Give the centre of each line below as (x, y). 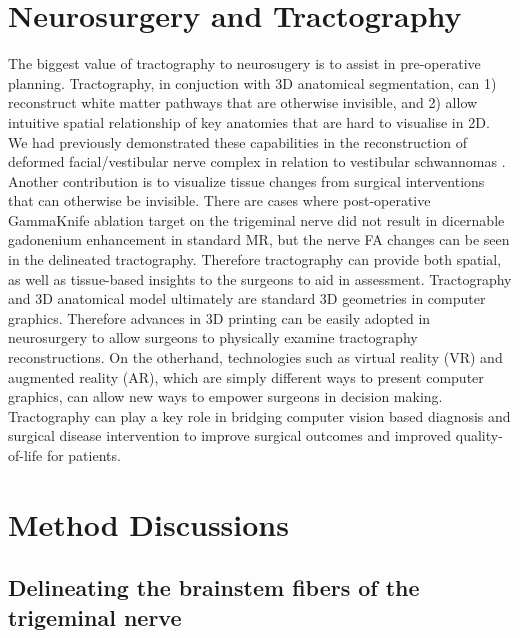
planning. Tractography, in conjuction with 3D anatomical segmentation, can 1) (252, 82)
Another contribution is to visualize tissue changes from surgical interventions (246, 180)
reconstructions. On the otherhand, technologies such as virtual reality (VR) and (255, 357)
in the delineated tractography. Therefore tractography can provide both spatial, (255, 259)
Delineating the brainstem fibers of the (214, 587)
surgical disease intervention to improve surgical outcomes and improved (230, 435)
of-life (25, 455)
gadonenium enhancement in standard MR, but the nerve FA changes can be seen (259, 239)
